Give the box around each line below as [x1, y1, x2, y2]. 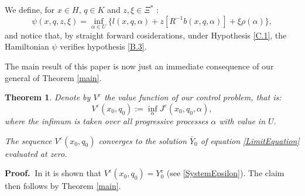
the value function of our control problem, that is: [104, 91, 282, 103]
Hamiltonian [5, 40, 49, 52]
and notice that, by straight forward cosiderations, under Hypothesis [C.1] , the [5, 29, 287, 41]
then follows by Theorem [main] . [5, 180, 121, 192]
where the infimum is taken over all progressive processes [5, 115, 208, 127]
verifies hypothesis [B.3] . [60, 40, 147, 52]
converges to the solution [98, 134, 187, 146]
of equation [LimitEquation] [200, 134, 300, 146]
